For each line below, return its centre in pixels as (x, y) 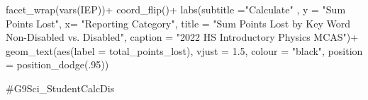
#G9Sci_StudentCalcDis (60, 88)
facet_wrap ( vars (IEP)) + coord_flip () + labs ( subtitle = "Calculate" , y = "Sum (176, 9)
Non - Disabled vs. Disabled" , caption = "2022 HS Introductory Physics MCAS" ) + (182, 37)
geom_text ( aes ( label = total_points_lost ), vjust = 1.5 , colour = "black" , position (184, 50)
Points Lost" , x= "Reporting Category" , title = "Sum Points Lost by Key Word (178, 23)
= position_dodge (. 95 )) (57, 64)
